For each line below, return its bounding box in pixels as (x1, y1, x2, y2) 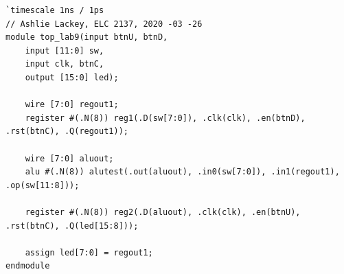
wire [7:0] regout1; (25, 100, 119, 110)
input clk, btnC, (25, 59, 104, 69)
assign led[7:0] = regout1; (25, 247, 153, 258)
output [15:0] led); (25, 72, 119, 82)
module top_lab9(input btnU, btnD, (5, 32, 168, 43)
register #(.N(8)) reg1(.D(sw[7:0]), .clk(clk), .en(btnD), (25, 113, 306, 123)
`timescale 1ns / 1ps (5, 5, 104, 15)
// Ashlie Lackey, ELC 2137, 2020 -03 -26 (5, 19, 203, 29)
